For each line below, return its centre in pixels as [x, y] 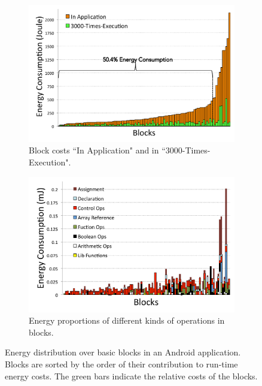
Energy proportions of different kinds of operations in [127, 320]
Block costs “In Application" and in [94, 150]
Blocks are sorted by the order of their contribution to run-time [121, 364]
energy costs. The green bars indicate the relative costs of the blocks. [131, 376]
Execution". [50, 162]
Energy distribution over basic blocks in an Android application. [123, 352]
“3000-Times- [186, 150]
